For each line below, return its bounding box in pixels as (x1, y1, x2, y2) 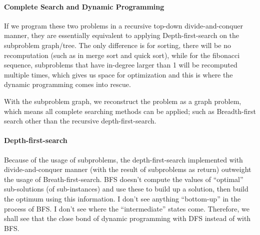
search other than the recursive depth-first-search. (4, 115, 156, 126)
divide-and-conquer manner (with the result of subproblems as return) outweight (4, 164, 251, 174)
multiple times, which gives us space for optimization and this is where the (4, 69, 233, 79)
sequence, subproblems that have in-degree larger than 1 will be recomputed (4, 59, 237, 70)
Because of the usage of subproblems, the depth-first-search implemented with (4, 154, 243, 164)
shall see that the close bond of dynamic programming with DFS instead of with (4, 213, 251, 223)
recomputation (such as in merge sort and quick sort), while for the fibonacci (4, 49, 240, 60)
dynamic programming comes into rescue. (4, 79, 131, 89)
